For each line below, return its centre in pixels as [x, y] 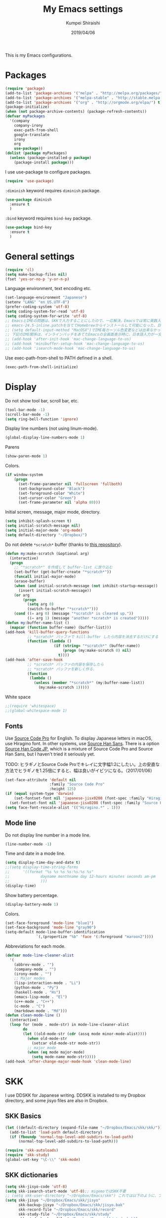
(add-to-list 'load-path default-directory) [56, 1132]
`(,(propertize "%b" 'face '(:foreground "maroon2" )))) [95, 937]
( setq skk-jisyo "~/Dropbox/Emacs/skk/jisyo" [53, 1201]
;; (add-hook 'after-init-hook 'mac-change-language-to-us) [68, 339]
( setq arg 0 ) [41, 605]
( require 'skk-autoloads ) [32, 1150]
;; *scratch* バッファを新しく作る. [61, 669]
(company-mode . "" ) [35, 969]
